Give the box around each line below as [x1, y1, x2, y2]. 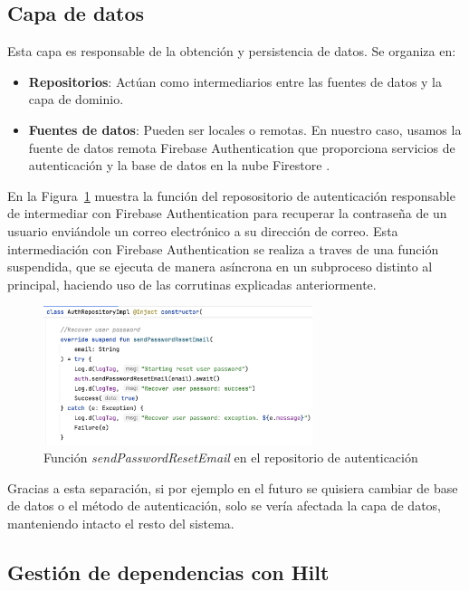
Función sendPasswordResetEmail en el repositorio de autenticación [43, 448, 418, 467]
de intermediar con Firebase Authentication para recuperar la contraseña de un [7, 204, 447, 223]
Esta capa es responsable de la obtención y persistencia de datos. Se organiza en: [7, 42, 456, 61]
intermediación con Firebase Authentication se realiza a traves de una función [7, 239, 439, 258]
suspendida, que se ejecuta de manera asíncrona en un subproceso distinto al [7, 257, 433, 276]
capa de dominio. [28, 90, 124, 109]
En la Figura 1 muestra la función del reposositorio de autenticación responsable [7, 186, 455, 205]
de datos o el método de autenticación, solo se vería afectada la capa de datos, [7, 496, 442, 515]
